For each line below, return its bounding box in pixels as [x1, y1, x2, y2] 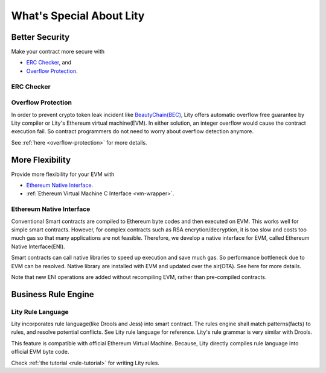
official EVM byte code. [11, 348, 69, 356]
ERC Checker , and [26, 59, 72, 66]
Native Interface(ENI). [11, 243, 66, 250]
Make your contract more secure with [11, 48, 105, 55]
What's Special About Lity [11, 9, 145, 22]
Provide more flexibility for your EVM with [11, 171, 115, 178]
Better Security [11, 32, 70, 42]
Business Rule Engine [11, 289, 94, 299]
